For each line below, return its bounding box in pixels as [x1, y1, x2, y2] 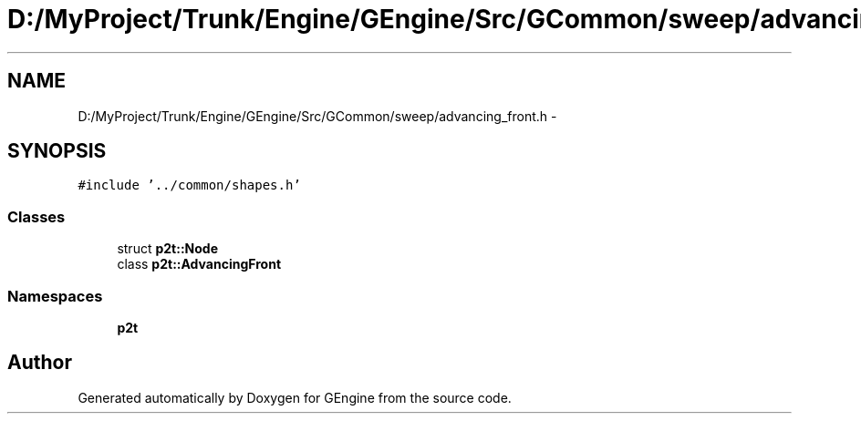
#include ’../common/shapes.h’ [78, 178, 301, 193]
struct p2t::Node [117, 241, 218, 257]
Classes [7, 207, 66, 226]
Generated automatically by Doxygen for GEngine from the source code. [78, 389, 512, 406]
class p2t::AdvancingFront [117, 256, 282, 272]
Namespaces [7, 286, 103, 305]
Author [7, 351, 72, 375]
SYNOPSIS [7, 139, 107, 163]
